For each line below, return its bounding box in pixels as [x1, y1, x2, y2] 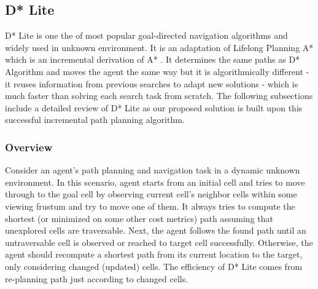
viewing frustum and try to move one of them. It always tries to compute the [5, 199, 295, 212]
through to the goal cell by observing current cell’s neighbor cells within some [5, 188, 297, 200]
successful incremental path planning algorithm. [5, 113, 185, 126]
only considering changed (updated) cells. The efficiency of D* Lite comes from [5, 259, 303, 272]
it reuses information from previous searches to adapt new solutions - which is [5, 77, 298, 90]
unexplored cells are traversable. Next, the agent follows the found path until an [5, 224, 306, 237]
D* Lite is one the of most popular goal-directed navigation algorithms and [5, 29, 288, 42]
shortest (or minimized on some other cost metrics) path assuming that [5, 212, 273, 224]
